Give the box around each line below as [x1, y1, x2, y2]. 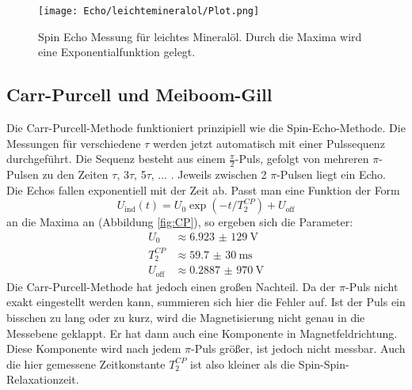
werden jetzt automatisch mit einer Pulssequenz [152, 134, 385, 151]
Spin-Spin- [298, 355, 349, 372]
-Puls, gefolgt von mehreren [235, 150, 369, 167]
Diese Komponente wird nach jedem [6, 340, 181, 357]
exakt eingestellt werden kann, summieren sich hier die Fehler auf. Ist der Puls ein [6, 293, 406, 310]
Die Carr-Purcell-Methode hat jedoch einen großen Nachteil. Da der [6, 278, 336, 294]
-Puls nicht [345, 278, 399, 294]
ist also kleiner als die [190, 355, 296, 372]
